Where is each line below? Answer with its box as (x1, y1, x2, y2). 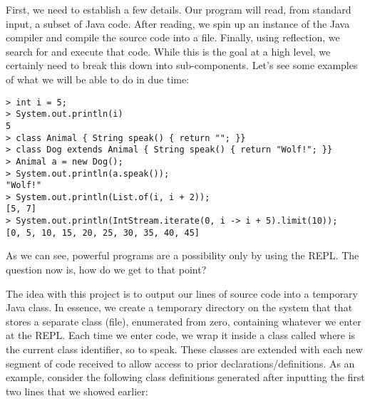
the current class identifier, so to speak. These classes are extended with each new (6, 342, 363, 356)
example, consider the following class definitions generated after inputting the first (6, 370, 365, 385)
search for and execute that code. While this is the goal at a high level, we (6, 43, 331, 58)
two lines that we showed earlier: (6, 383, 148, 398)
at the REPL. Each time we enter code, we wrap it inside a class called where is (6, 328, 356, 343)
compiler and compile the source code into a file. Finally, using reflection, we (6, 30, 340, 45)
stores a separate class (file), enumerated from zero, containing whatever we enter (6, 313, 361, 328)
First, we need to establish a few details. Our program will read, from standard (6, 2, 351, 16)
